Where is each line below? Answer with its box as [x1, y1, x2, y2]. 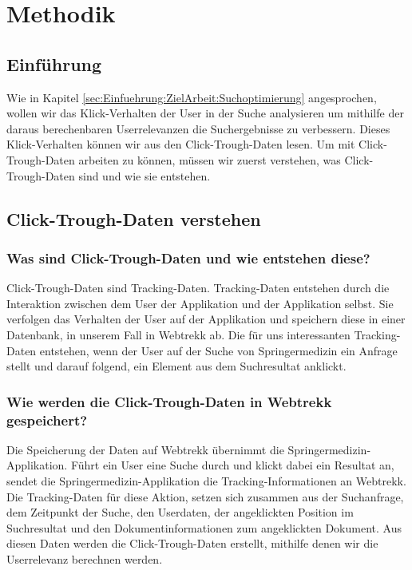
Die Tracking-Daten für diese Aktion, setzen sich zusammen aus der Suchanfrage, [6, 488, 404, 505]
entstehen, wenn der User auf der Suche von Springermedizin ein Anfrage [39, 342, 398, 358]
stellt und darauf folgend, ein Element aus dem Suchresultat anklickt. [6, 358, 347, 374]
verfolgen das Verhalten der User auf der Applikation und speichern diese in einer [6, 311, 406, 327]
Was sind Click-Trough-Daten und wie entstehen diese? [6, 247, 370, 267]
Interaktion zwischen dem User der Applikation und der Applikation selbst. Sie [6, 295, 394, 311]
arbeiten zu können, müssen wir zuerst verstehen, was [78, 151, 341, 168]
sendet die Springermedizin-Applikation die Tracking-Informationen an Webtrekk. [6, 473, 406, 489]
